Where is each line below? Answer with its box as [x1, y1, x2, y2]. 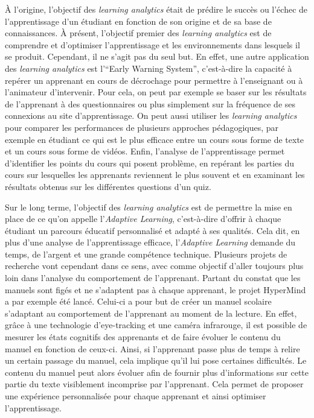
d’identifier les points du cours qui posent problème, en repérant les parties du [5, 156, 295, 169]
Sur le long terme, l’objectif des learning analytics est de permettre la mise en [5, 200, 292, 213]
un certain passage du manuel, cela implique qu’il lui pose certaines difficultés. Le [5, 354, 307, 367]
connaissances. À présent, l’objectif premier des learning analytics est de [5, 27, 272, 39]
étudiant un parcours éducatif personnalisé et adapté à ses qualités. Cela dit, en [5, 224, 300, 236]
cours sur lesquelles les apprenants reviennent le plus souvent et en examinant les [5, 168, 305, 181]
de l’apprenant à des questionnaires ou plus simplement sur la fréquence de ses [5, 97, 296, 110]
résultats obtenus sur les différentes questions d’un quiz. [5, 180, 211, 192]
